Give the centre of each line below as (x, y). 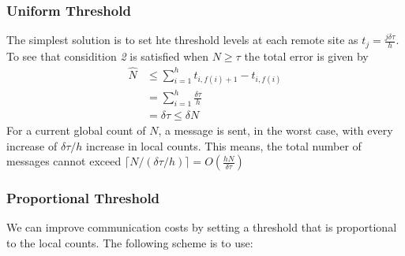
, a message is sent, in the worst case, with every (276, 130)
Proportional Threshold (83, 198)
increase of (32, 145)
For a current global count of (76, 130)
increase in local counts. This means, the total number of (224, 145)
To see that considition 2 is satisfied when (108, 56)
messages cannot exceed (64, 161)
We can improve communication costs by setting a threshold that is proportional (202, 227)
